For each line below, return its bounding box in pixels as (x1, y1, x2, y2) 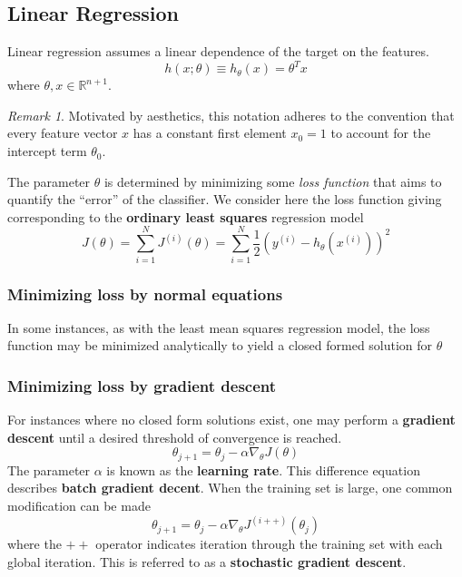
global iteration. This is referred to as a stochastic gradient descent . (7, 552, 407, 571)
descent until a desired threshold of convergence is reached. (7, 427, 342, 446)
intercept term (7, 142, 87, 161)
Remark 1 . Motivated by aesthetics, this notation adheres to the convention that (7, 105, 455, 124)
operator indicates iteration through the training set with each (95, 534, 443, 553)
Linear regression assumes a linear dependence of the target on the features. (7, 42, 429, 61)
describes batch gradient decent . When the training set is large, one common (7, 478, 453, 497)
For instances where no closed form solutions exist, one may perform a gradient (7, 410, 456, 429)
